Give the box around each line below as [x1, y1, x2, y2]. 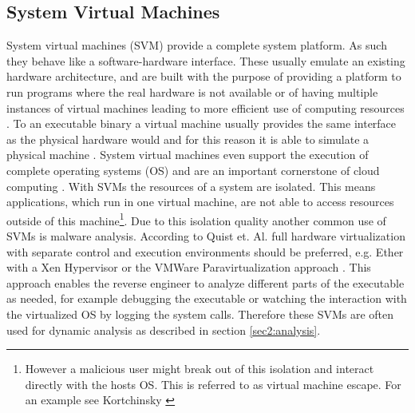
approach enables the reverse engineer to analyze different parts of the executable [6, 274, 405, 291]
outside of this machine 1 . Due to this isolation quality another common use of [6, 209, 386, 228]
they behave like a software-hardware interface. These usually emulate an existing [6, 52, 405, 69]
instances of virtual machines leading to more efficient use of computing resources [6, 99, 405, 116]
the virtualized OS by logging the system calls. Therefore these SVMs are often [6, 305, 394, 322]
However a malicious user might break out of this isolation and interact [25, 360, 374, 377]
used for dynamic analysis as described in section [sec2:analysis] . [6, 321, 321, 338]
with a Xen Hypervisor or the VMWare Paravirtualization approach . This [6, 259, 371, 276]
